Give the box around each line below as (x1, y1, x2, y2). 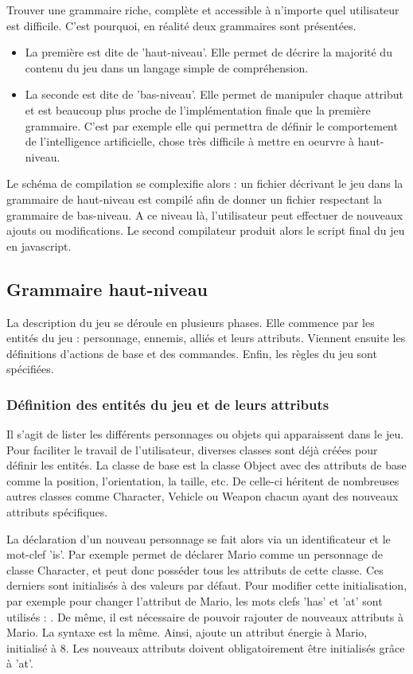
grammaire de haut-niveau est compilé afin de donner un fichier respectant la (6, 190, 383, 207)
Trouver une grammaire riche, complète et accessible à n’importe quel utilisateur (6, 2, 399, 18)
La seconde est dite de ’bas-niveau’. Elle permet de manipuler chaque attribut (25, 86, 403, 103)
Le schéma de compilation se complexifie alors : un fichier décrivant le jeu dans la (6, 175, 403, 192)
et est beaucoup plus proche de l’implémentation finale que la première (25, 101, 371, 118)
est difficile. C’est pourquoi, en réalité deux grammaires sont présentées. (6, 17, 357, 33)
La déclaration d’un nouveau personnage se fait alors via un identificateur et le (6, 530, 391, 547)
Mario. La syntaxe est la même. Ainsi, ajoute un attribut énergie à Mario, (6, 624, 368, 641)
